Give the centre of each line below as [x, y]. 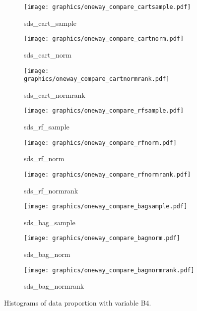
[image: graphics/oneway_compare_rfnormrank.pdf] [107, 174]
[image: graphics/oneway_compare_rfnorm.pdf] [100, 143]
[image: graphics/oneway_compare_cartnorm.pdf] [104, 39]
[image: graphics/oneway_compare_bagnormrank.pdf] [109, 270]
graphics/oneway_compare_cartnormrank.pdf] [97, 79]
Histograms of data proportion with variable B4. [78, 302]
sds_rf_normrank [51, 190]
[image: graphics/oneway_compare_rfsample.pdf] [104, 111]
